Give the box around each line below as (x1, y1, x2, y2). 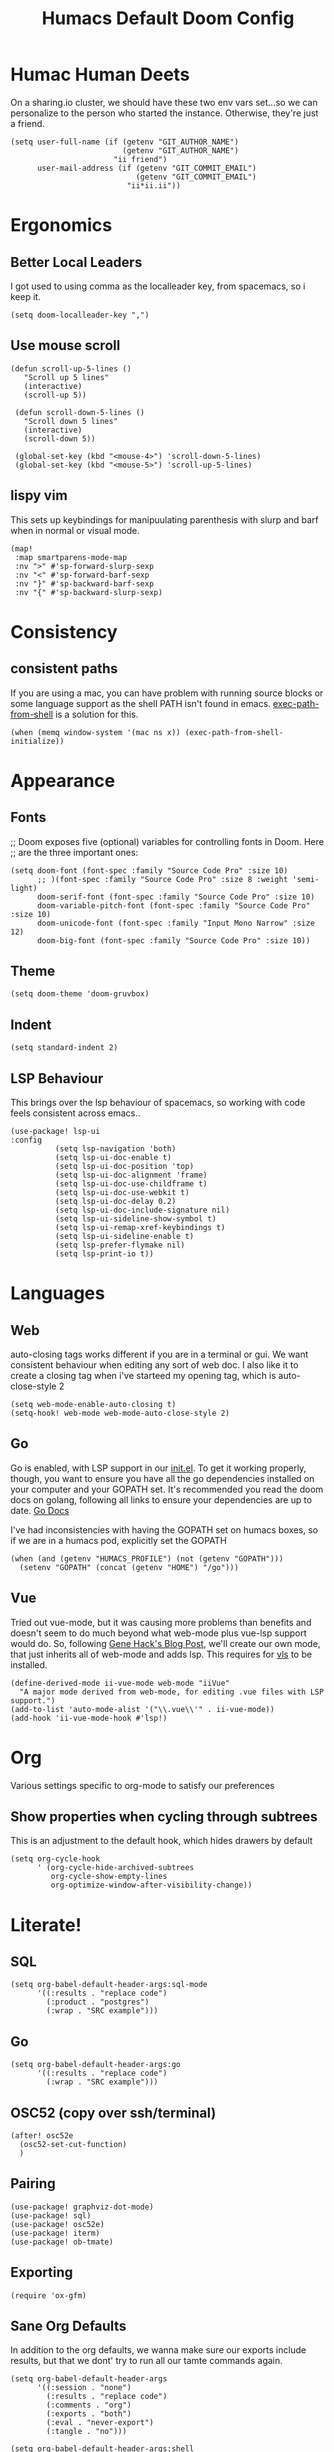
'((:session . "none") (36, 2383, 132, 2393)
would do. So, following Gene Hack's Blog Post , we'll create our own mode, (10, 1637, 321, 1649)
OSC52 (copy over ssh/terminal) (10, 2104, 217, 2121)
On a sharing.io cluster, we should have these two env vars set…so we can (10, 96, 318, 108)
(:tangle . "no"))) (46, 2427, 128, 2437)
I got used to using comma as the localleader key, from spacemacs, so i (10, 280, 306, 292)
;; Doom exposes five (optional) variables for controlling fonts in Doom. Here (10, 835, 325, 847)
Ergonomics (10, 214, 113, 237)
